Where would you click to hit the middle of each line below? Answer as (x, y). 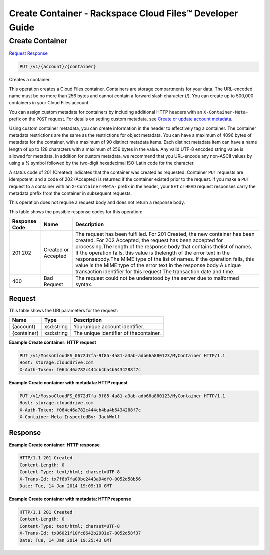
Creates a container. (30, 80)
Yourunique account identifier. (109, 327)
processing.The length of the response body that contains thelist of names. (164, 247)
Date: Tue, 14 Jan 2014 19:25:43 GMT (66, 540)
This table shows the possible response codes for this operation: (76, 211)
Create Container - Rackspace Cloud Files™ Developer (124, 13)
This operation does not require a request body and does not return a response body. (97, 202)
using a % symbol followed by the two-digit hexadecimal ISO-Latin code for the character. (102, 163)
